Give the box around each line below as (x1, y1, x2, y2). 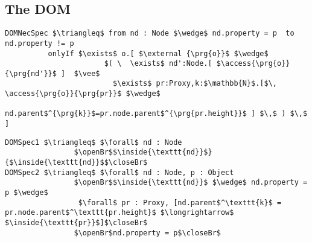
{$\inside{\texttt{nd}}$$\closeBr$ (5, 158, 148, 167)
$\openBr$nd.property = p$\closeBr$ (74, 228, 221, 237)
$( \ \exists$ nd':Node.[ (104, 59, 212, 68)
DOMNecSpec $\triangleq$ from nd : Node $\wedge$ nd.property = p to (5, 29, 294, 38)
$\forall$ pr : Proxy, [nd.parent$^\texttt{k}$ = (78, 198, 282, 207)
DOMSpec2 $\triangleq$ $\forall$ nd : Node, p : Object (5, 168, 234, 177)
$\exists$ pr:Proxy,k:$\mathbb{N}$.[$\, (112, 79, 278, 88)
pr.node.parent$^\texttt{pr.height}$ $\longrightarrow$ (5, 208, 234, 217)
